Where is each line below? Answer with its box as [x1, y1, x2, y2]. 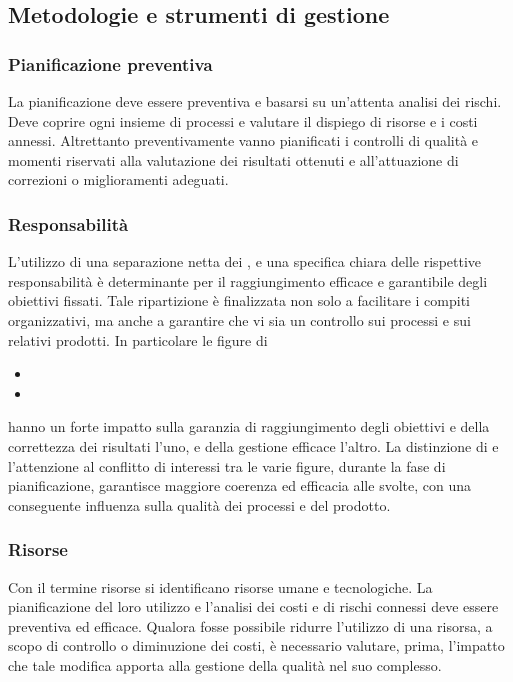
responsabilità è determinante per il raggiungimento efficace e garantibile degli [8, 270, 488, 291]
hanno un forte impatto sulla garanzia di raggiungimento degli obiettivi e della [8, 416, 490, 437]
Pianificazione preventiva [8, 51, 213, 76]
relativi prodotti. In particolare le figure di [8, 329, 268, 350]
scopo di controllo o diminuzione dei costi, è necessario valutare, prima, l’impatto [8, 635, 505, 656]
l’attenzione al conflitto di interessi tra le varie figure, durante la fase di [8, 455, 446, 476]
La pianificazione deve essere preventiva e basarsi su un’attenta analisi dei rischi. [8, 91, 502, 111]
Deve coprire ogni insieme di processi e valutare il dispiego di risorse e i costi [8, 110, 478, 131]
